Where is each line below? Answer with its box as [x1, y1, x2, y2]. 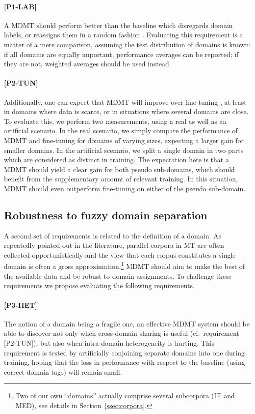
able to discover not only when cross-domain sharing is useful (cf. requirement [4, 328, 239, 338]
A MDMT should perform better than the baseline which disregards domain [4, 20, 233, 30]
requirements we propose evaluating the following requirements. [4, 280, 195, 291]
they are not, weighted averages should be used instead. [4, 59, 171, 69]
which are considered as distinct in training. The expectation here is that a [4, 154, 229, 165]
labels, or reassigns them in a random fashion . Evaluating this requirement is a [4, 30, 243, 40]
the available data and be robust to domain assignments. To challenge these [4, 270, 231, 281]
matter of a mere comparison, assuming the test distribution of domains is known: [4, 39, 251, 49]
